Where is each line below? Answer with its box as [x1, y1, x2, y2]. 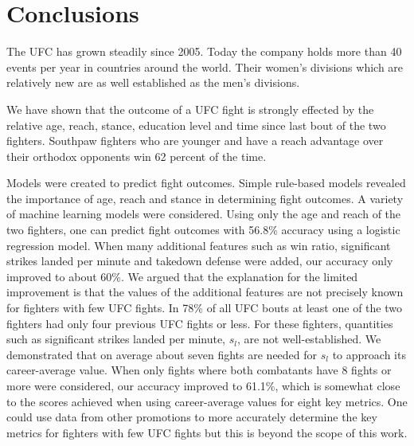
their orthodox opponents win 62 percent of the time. [6, 147, 267, 164]
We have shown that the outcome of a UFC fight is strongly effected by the [6, 100, 374, 117]
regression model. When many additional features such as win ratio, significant [6, 237, 391, 253]
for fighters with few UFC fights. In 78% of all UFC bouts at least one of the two [6, 299, 402, 316]
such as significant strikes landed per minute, [6, 331, 226, 347]
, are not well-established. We [236, 331, 381, 347]
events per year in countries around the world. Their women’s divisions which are [6, 58, 404, 75]
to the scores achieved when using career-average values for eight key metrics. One [6, 393, 408, 409]
